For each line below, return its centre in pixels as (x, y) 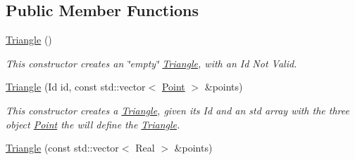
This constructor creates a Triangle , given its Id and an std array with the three (177, 110)
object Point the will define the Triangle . (93, 124)
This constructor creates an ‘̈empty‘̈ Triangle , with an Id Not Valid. (151, 63)
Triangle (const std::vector (62, 148)
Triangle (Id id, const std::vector (76, 87)
